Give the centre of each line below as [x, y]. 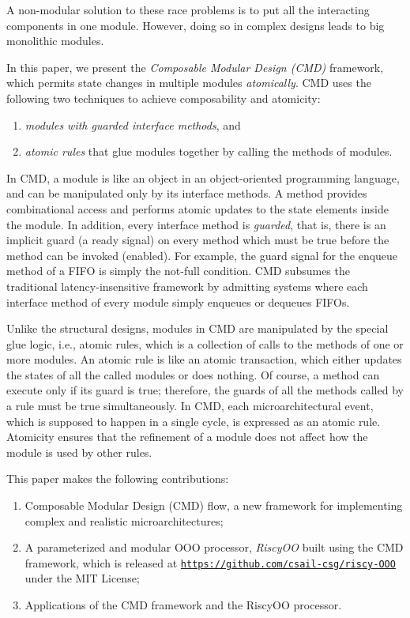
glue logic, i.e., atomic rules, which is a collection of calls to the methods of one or [205, 343]
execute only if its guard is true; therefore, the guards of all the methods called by [205, 390]
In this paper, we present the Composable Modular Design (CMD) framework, [195, 67]
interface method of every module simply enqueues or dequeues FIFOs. [178, 301]
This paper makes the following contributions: [118, 479]
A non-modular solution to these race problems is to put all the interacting [188, 9]
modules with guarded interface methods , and [133, 124]
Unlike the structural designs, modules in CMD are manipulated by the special [197, 328]
